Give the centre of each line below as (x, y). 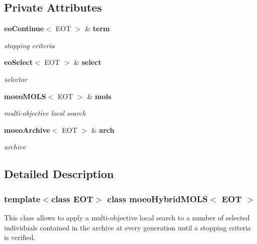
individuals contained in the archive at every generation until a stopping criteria (127, 227)
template (22, 198)
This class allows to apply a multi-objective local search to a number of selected (127, 217)
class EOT (72, 198)
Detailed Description (59, 174)
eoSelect (19, 62)
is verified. (20, 237)
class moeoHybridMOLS (158, 198)
